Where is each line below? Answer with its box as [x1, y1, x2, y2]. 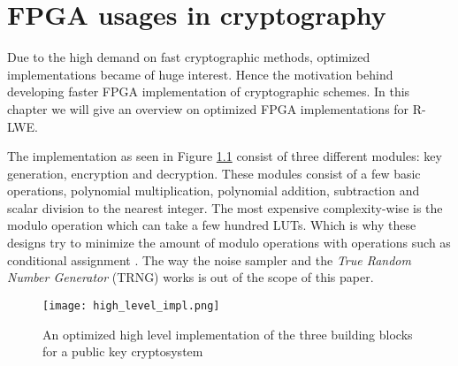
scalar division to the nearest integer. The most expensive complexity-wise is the [7, 198, 443, 217]
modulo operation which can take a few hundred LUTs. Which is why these [7, 216, 416, 234]
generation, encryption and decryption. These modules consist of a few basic [7, 164, 421, 182]
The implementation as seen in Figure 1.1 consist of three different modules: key [7, 147, 442, 165]
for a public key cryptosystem [42, 342, 203, 361]
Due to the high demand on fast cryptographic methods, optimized [7, 48, 370, 66]
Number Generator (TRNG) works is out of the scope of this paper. [7, 268, 374, 286]
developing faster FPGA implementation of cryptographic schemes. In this [7, 82, 410, 101]
